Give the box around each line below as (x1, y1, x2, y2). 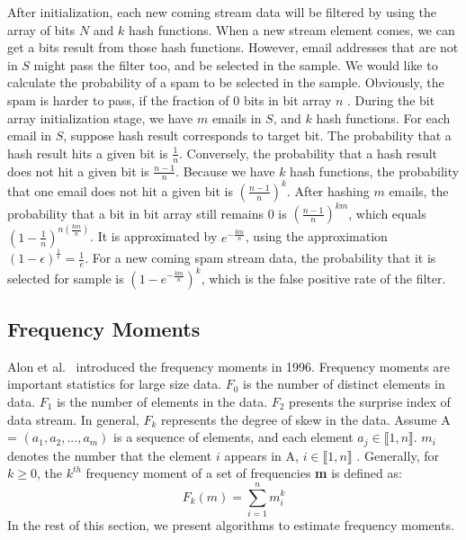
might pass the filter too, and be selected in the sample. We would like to (33, 55, 438, 74)
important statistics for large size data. (7, 374, 222, 393)
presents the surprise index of (289, 391, 451, 410)
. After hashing (286, 181, 370, 200)
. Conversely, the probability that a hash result (179, 143, 438, 162)
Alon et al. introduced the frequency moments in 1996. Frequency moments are (7, 356, 451, 375)
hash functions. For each (316, 108, 451, 127)
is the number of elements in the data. (57, 391, 268, 410)
